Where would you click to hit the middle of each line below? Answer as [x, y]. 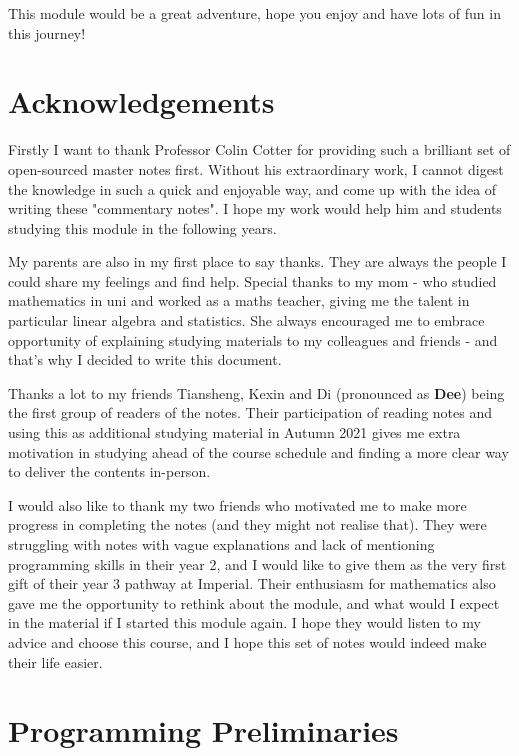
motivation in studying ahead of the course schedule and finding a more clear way [258, 451]
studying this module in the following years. [142, 227]
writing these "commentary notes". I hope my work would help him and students [255, 208]
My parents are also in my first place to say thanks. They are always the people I [257, 261]
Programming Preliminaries [203, 730]
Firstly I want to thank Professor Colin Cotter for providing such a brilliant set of [259, 149]
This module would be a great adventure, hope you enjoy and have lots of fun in [254, 13]
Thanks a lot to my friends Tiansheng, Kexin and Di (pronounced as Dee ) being [256, 392]
